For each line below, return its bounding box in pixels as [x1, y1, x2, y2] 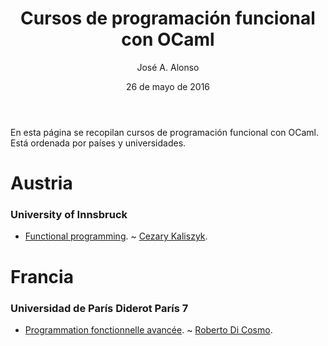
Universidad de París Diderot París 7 [10, 301, 189, 315]
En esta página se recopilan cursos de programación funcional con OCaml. [10, 126, 319, 138]
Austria [10, 172, 73, 195]
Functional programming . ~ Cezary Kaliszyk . [24, 230, 208, 242]
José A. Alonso [136, 61, 200, 73]
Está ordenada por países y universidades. [10, 137, 187, 149]
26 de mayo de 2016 [125, 80, 211, 92]
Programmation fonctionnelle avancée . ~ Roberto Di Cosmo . [24, 323, 273, 336]
